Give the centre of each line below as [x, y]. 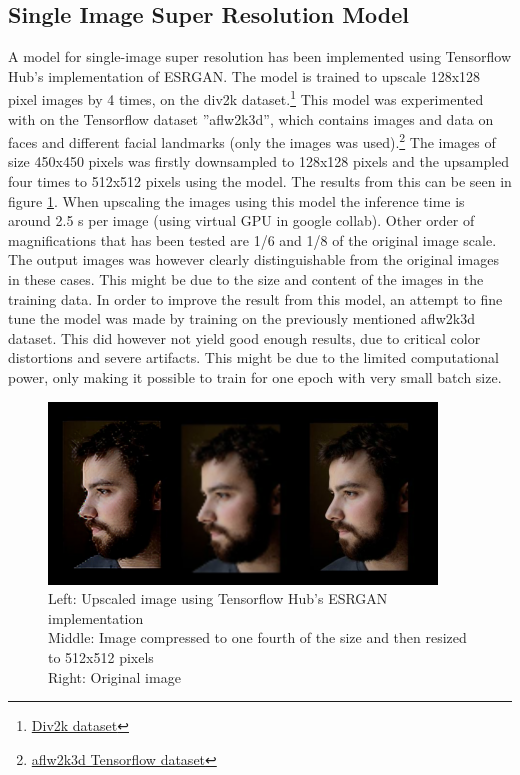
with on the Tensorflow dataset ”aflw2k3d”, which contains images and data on [251, 118]
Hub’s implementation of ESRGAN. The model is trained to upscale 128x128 [244, 75]
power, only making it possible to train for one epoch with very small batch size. [255, 377]
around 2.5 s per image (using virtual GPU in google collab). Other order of [241, 220]
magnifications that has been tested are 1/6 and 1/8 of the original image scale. [252, 239]
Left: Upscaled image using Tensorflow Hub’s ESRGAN [218, 598]
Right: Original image [114, 676]
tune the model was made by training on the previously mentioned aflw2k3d [241, 318]
